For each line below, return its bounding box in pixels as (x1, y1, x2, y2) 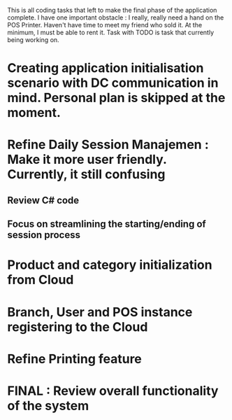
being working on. (7, 36, 59, 44)
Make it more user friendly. (7, 152, 167, 167)
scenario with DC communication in (7, 75, 219, 91)
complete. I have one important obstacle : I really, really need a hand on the (7, 13, 224, 22)
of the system (7, 398, 89, 414)
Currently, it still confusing (7, 167, 166, 183)
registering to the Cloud (7, 318, 148, 335)
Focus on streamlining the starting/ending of (7, 218, 206, 230)
